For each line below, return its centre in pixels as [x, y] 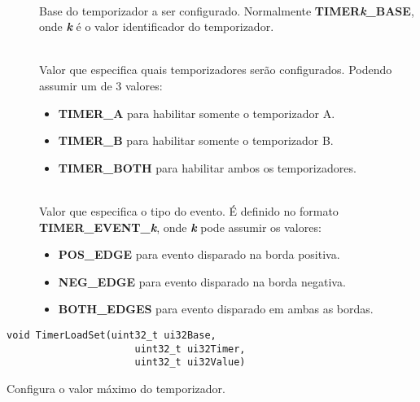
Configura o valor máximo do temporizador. [116, 388]
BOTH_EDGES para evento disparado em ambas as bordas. [216, 309]
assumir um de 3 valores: [101, 85]
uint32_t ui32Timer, [190, 349]
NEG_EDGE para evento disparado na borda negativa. [202, 281]
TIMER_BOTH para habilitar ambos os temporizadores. [207, 167]
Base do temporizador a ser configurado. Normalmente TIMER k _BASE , [227, 10]
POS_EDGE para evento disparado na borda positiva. [199, 254]
